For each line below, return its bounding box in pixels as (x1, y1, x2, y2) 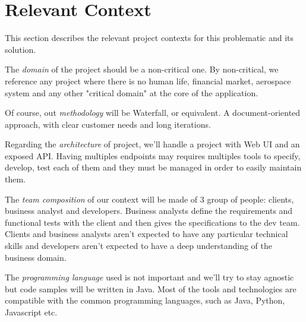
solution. (5, 43, 36, 55)
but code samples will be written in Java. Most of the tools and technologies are (5, 282, 296, 295)
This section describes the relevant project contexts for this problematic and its (5, 31, 294, 44)
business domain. (5, 251, 67, 263)
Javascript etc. (5, 306, 58, 318)
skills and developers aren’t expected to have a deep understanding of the (5, 239, 272, 252)
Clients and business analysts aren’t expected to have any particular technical (5, 228, 288, 240)
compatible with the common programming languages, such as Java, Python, (5, 294, 285, 307)
